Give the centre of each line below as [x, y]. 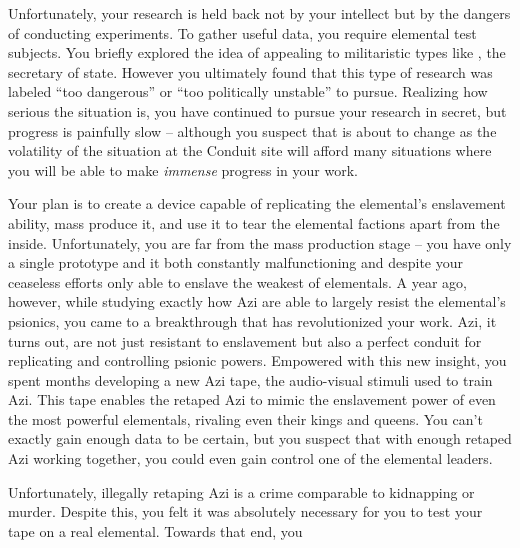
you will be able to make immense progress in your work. [183, 169]
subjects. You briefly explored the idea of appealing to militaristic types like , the [257, 52]
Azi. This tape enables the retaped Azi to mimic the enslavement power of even [252, 399]
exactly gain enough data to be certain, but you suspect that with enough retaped [260, 438]
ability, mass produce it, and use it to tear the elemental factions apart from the [254, 222]
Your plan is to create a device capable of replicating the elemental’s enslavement [257, 203]
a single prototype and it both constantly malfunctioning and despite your [235, 262]
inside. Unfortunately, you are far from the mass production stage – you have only [260, 242]
